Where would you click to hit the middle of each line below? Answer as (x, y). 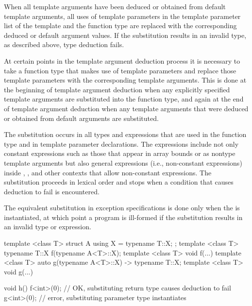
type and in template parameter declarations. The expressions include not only (121, 144)
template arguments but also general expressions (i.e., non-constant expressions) (123, 162)
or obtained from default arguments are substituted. (81, 118)
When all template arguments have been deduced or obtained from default (115, 6)
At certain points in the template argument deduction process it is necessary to (122, 60)
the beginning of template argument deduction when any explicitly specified (117, 89)
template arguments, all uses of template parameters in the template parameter (122, 16)
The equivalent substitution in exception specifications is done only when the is (122, 208)
